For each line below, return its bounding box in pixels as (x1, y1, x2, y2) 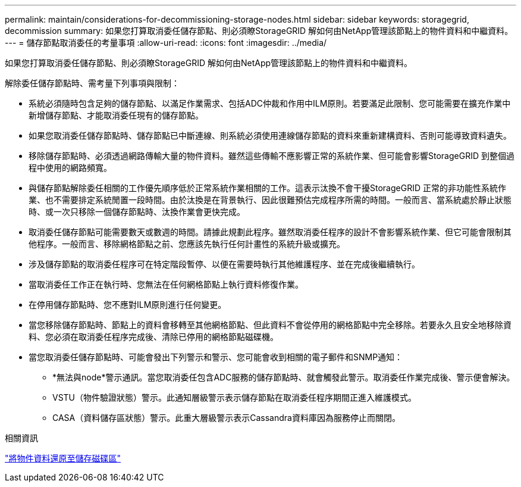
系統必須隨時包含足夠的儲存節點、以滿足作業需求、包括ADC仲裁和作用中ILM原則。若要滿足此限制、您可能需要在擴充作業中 (29, 98, 511, 108)
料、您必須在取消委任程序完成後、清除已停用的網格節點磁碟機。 (29, 332, 278, 342)
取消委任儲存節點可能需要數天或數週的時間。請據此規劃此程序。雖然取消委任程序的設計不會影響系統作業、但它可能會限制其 (29, 227, 511, 237)
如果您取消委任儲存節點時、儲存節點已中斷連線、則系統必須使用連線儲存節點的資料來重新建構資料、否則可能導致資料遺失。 (29, 130, 511, 141)
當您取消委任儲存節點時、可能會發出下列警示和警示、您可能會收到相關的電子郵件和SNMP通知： (29, 352, 403, 362)
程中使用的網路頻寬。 (29, 163, 112, 173)
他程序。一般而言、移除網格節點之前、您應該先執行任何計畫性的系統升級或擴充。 (29, 239, 345, 249)
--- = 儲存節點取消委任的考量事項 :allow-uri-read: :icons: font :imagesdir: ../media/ (5, 38, 327, 48)
